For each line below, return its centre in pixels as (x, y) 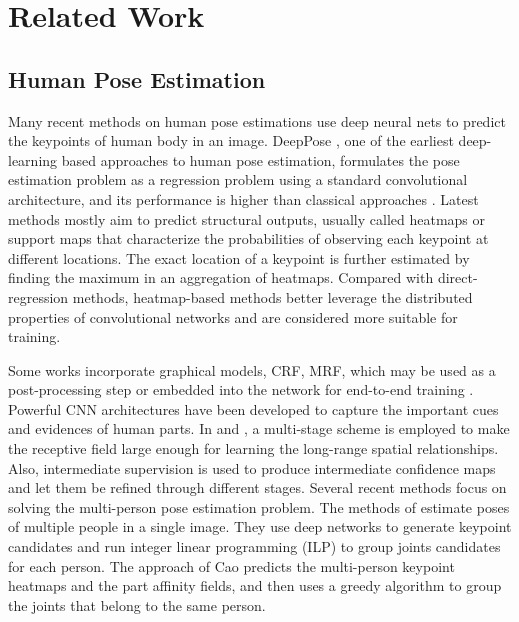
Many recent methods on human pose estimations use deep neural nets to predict (257, 120)
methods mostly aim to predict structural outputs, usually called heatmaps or (247, 218)
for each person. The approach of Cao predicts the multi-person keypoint (231, 565)
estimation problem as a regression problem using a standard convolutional (238, 179)
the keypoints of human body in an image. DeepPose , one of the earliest (231, 140)
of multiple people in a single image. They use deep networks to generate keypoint (260, 526)
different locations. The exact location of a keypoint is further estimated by (239, 257)
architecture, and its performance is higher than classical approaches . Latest (243, 198)
